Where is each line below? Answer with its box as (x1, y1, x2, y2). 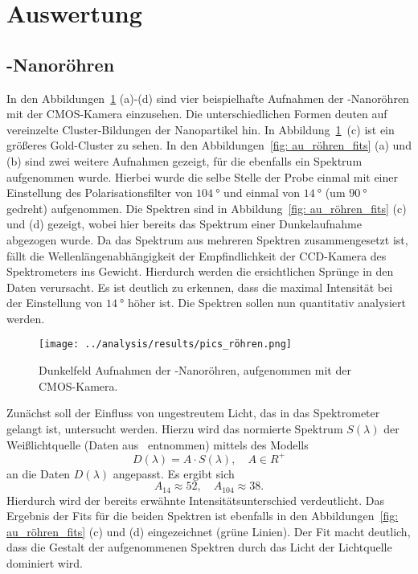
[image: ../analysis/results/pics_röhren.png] (39, 338, 292, 351)
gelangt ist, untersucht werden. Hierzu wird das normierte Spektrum (6, 420, 343, 437)
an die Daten (6, 465, 71, 482)
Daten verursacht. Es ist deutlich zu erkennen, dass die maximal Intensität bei (6, 278, 393, 295)
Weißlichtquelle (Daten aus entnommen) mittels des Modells (6, 436, 309, 453)
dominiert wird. (6, 555, 83, 572)
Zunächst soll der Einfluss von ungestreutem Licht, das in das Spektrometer (6, 404, 380, 421)
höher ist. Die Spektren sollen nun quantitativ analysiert (128, 294, 406, 311)
